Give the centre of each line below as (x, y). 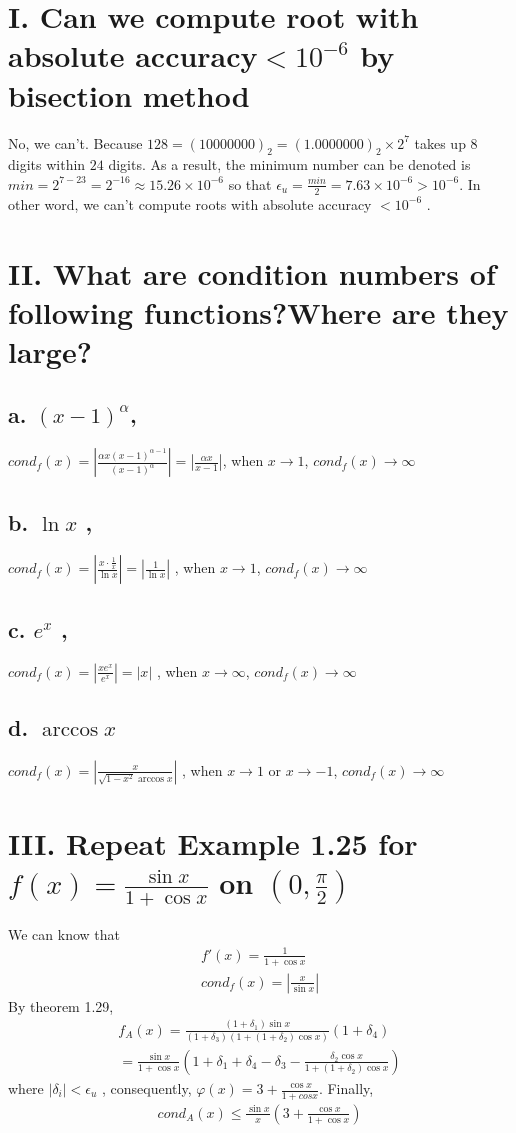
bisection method (129, 94)
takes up (440, 142)
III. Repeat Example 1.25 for (213, 843)
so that (250, 183)
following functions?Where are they (258, 311)
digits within (47, 164)
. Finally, (346, 1088)
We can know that (64, 933)
